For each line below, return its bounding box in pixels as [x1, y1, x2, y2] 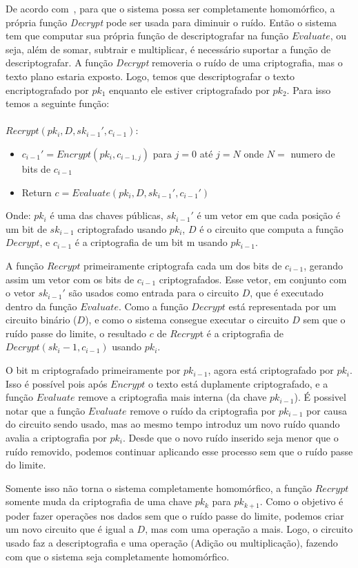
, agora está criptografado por [208, 363, 334, 377]
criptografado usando [77, 221, 167, 236]
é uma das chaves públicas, [50, 208, 163, 223]
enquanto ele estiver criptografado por [109, 82, 270, 97]
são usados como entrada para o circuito [68, 285, 239, 300]
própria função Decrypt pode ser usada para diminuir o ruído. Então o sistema [6, 15, 337, 29]
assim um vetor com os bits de [6, 272, 135, 286]
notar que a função [6, 403, 86, 417]
